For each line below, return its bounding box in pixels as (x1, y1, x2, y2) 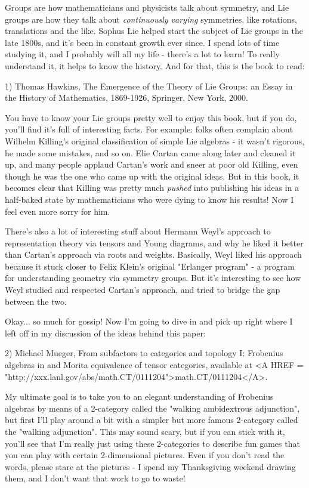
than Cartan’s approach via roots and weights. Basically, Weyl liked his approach (5, 248, 302, 261)
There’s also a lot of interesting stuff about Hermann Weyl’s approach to (5, 225, 271, 237)
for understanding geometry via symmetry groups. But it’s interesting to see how (5, 271, 301, 284)
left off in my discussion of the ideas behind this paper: (5, 326, 206, 339)
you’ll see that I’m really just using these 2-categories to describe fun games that (5, 437, 300, 449)
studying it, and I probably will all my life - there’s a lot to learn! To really (5, 48, 280, 60)
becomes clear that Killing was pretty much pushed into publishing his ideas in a (5, 181, 299, 194)
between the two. (5, 295, 67, 307)
